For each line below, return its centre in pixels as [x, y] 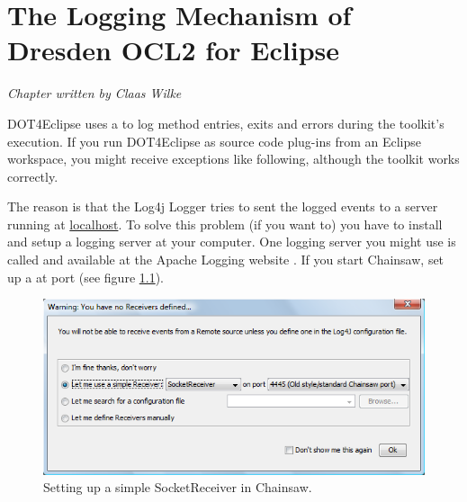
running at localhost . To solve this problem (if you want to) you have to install [225, 224]
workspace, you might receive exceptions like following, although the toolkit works [233, 159]
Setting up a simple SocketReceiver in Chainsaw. [178, 487]
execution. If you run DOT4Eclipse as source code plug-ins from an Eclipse [214, 141]
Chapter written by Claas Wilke [94, 93]
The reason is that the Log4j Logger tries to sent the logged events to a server [223, 206]
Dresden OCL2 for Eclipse [173, 50]
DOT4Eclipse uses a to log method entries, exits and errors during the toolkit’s [226, 123]
